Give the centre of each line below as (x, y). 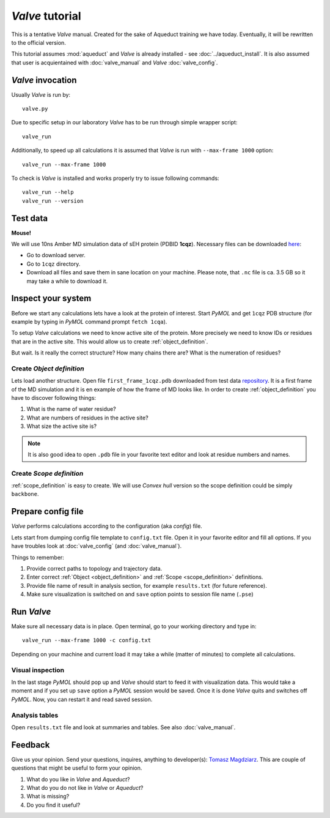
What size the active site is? (62, 426)
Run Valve (31, 611)
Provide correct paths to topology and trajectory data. (94, 568)
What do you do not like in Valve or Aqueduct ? (85, 787)
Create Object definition (48, 369)
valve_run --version (53, 201)
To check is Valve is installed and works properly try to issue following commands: (115, 178)
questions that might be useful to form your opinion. (77, 768)
